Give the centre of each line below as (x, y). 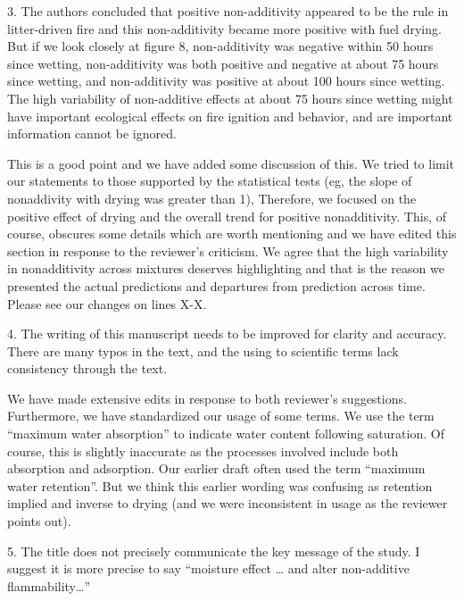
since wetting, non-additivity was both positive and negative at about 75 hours (223, 63)
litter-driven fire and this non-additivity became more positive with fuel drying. (224, 28)
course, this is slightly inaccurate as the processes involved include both (203, 451)
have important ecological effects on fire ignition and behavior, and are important (230, 116)
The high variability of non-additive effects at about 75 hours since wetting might (230, 98)
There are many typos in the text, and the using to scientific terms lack (203, 351)
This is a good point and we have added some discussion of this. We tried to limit (231, 163)
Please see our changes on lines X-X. (107, 303)
